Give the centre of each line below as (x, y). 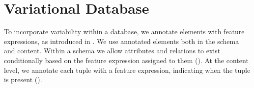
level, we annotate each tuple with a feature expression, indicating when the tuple (127, 70)
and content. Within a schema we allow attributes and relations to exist (112, 51)
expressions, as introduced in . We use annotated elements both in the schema (122, 41)
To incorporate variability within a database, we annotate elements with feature (124, 32)
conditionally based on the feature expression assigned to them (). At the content (126, 60)
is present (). (23, 79)
